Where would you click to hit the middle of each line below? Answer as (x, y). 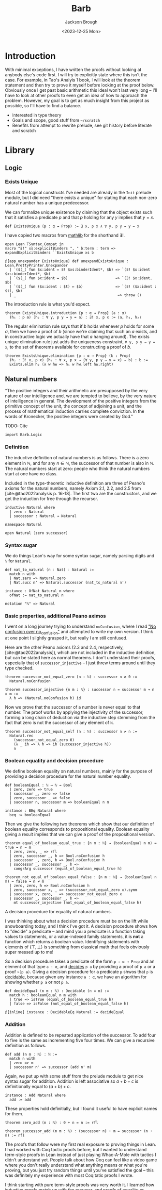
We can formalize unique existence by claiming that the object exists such (79, 212)
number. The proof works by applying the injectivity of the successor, (74, 712)
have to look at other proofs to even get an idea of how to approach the (76, 95)
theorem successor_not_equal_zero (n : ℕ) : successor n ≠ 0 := (71, 677)
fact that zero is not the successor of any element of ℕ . (59, 723)
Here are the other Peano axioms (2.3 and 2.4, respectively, (65, 647)
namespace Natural (23, 524)
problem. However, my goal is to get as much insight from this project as (77, 101)
